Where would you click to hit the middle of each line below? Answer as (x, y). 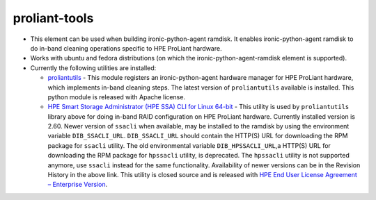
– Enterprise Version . (78, 185)
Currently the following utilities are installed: (93, 68)
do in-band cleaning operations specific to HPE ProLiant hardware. (126, 48)
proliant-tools (53, 18)
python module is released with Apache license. (117, 97)
